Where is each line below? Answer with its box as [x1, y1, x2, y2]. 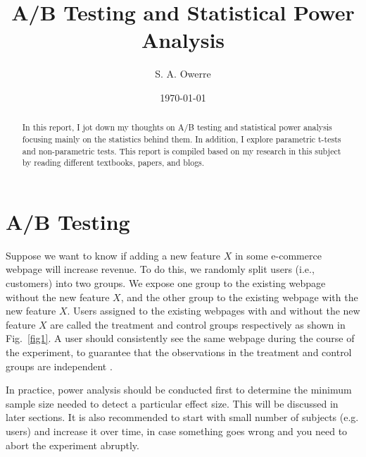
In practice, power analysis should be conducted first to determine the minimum [6, 382, 352, 397]
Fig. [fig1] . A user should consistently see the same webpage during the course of [6, 331, 355, 346]
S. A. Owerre [155, 66, 211, 81]
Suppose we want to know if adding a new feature [6, 248, 221, 262]
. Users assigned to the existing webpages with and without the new [67, 303, 360, 318]
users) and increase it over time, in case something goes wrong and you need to [6, 423, 348, 438]
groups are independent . [6, 358, 113, 373]
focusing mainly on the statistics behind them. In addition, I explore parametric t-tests [22, 133, 341, 145]
